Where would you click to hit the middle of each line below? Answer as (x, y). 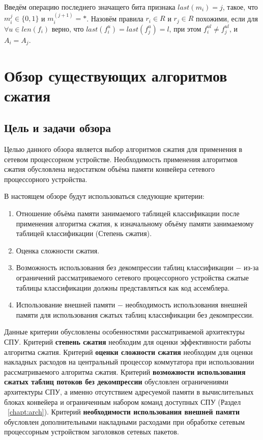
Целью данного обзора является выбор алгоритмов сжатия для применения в (123, 149)
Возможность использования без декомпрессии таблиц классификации (125, 267)
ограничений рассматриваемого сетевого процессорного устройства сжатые (133, 278)
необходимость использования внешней (186, 305)
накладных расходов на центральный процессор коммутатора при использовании (129, 362)
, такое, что (240, 7)
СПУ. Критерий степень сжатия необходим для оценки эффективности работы (128, 341)
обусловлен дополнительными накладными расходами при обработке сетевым (125, 421)
